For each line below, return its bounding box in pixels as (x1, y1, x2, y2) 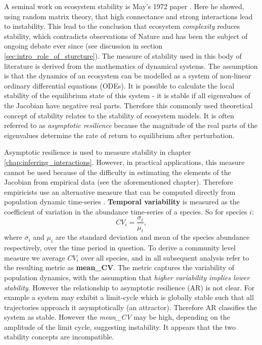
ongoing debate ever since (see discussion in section (4, 40, 163, 51)
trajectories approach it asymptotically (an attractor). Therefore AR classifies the (4, 301, 257, 312)
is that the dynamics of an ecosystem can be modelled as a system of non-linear (4, 70, 251, 81)
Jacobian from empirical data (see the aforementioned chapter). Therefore (4, 177, 233, 187)
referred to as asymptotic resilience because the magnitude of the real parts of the (4, 120, 258, 131)
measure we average (4, 252, 65, 263)
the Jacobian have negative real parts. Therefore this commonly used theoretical (4, 100, 253, 110)
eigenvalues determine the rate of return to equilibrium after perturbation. (4, 130, 235, 140)
